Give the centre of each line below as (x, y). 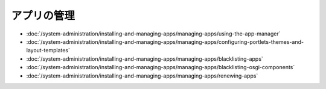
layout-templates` (48, 51)
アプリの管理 (43, 16)
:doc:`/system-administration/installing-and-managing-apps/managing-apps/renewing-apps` (142, 76)
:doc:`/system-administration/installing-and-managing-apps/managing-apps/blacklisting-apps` (145, 59)
